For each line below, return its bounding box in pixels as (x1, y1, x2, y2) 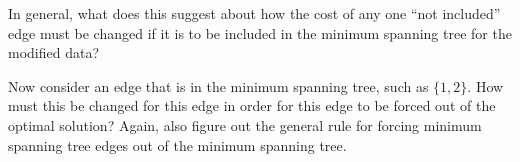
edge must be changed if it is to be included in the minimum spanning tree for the (8, 22, 512, 43)
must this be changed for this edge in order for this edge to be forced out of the (8, 95, 496, 116)
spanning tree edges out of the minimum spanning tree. (8, 134, 347, 155)
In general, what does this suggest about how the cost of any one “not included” (8, 3, 501, 23)
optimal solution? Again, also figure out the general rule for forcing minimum (8, 114, 482, 135)
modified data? (8, 42, 100, 63)
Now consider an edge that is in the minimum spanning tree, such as (8, 75, 429, 96)
